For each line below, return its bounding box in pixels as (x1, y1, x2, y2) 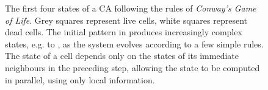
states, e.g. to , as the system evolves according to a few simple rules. (5, 37, 264, 50)
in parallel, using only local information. (5, 73, 155, 86)
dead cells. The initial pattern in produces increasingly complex (5, 26, 242, 38)
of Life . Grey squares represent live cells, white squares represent (5, 13, 247, 26)
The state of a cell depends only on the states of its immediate (5, 49, 239, 62)
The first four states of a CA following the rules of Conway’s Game (5, 2, 256, 14)
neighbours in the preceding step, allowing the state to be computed (5, 61, 260, 74)
